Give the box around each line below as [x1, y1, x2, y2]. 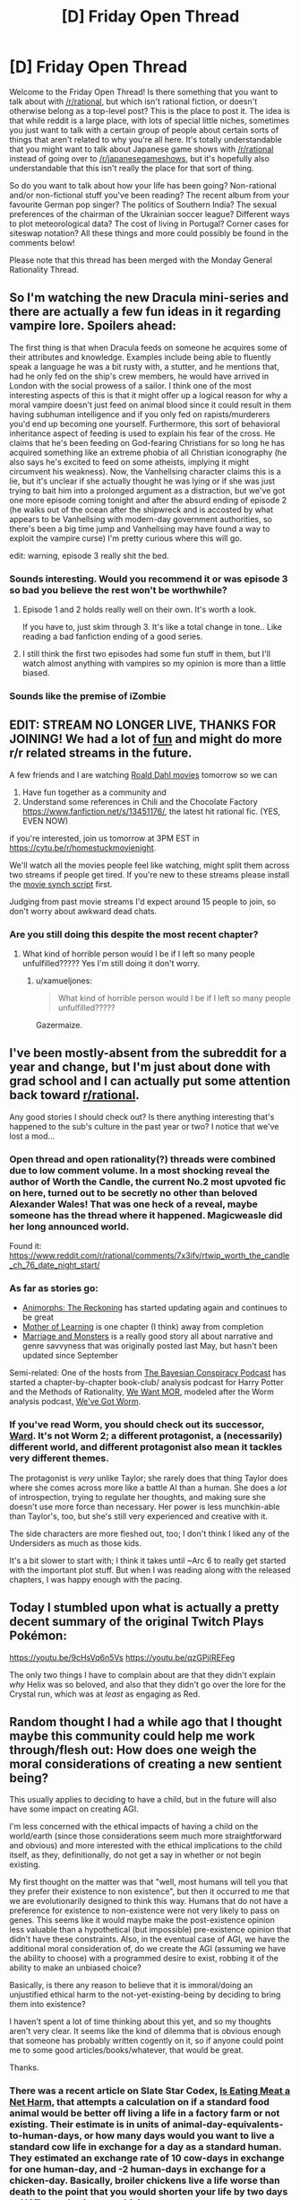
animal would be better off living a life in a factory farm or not [9, 2107, 280, 2119]
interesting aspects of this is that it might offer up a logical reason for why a [9, 389, 288, 400]
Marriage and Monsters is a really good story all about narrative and [21, 1331, 273, 1342]
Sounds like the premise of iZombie [9, 689, 167, 702]
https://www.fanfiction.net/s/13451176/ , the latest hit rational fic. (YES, [21, 806, 280, 816]
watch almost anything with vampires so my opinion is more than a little [21, 658, 287, 669]
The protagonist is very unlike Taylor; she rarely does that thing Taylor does [9, 1472, 288, 1483]
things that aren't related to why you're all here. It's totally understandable [9, 134, 282, 144]
